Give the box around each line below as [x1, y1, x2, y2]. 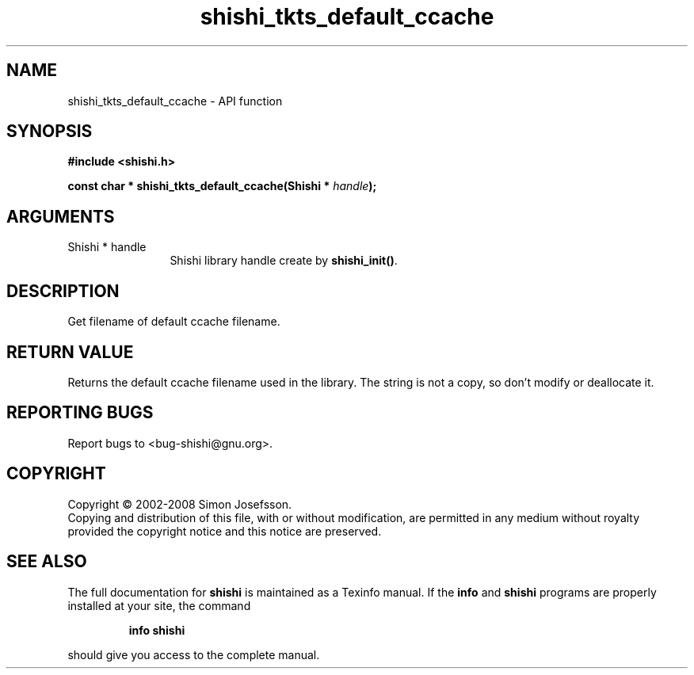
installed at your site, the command [67, 598, 251, 612]
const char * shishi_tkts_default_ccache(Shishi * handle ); [67, 179, 377, 193]
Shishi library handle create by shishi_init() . [170, 254, 398, 268]
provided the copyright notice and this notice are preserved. [67, 524, 382, 538]
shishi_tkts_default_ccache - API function [67, 93, 283, 108]
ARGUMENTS [6, 206, 115, 227]
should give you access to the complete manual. [67, 647, 320, 662]
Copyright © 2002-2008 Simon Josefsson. [67, 497, 292, 511]
